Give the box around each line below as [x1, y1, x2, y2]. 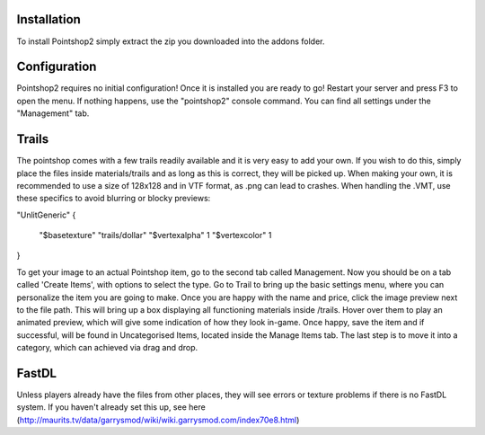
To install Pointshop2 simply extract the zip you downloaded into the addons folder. [16, 36, 325, 47]
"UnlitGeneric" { [16, 209, 76, 220]
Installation [16, 12, 81, 27]
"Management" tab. [16, 108, 90, 119]
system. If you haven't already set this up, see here [16, 402, 206, 413]
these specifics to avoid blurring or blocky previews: [16, 193, 211, 204]
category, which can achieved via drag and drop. [16, 342, 198, 353]
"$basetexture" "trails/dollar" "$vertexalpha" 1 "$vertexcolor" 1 [39, 230, 272, 241]
